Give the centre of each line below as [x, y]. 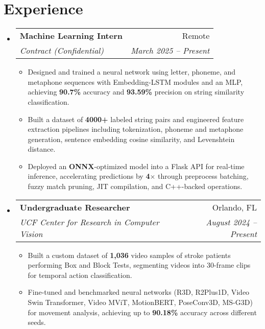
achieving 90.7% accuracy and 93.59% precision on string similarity [136, 92]
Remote [196, 36]
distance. [42, 149]
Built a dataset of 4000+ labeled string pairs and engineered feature [136, 119]
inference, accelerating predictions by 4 [89, 176]
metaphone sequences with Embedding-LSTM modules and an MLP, [135, 81]
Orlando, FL [234, 207]
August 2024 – [231, 222]
